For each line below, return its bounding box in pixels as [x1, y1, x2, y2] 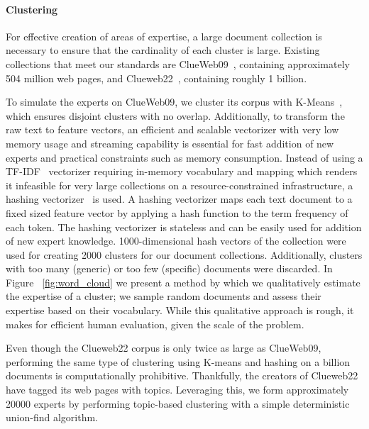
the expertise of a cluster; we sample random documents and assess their [6, 289, 321, 303]
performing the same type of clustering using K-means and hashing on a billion [6, 354, 351, 369]
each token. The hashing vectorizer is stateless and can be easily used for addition [6, 219, 362, 234]
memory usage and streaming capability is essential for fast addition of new [6, 135, 334, 150]
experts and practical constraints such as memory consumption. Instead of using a [6, 150, 363, 165]
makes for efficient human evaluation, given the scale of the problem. [6, 316, 304, 331]
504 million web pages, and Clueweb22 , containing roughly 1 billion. [6, 70, 307, 85]
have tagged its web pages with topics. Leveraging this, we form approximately [6, 382, 349, 397]
